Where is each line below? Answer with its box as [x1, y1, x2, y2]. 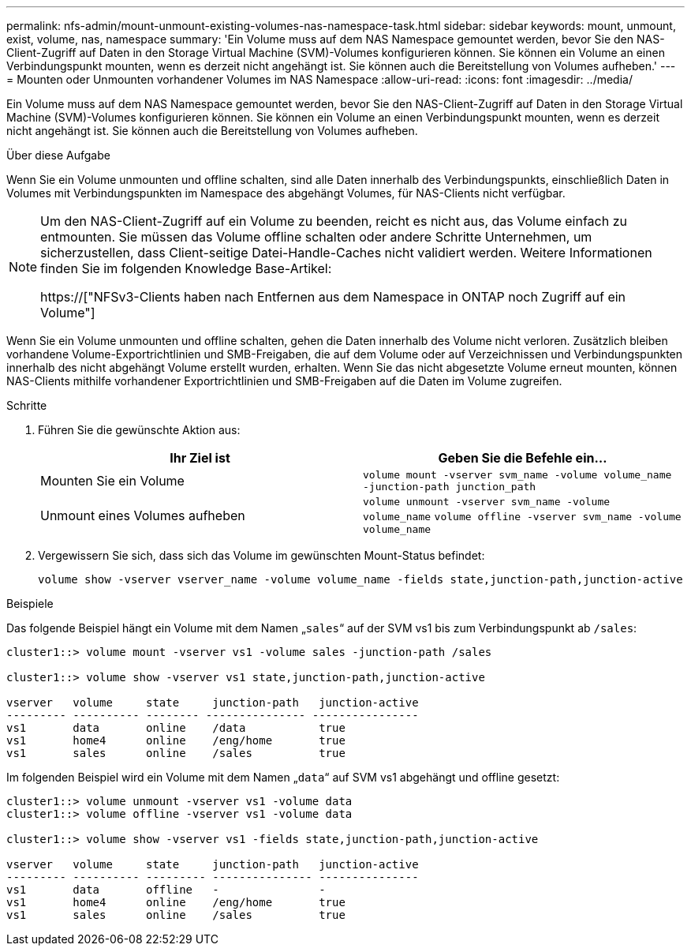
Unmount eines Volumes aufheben [40, 508, 245, 523]
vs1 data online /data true [6, 721, 345, 734]
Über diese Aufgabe [6, 148, 110, 162]
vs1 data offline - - [6, 883, 326, 896]
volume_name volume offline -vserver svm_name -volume [363, 511, 682, 523]
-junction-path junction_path [363, 481, 536, 493]
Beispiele [6, 597, 54, 610]
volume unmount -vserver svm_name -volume [363, 496, 611, 508]
